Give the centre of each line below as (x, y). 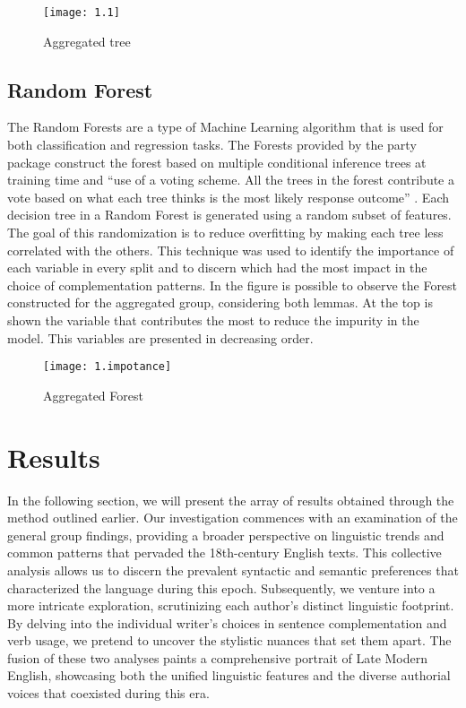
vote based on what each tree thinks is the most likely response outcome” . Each (229, 197)
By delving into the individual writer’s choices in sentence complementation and (227, 622)
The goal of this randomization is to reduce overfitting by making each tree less (225, 233)
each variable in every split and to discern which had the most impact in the (217, 268)
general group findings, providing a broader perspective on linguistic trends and (226, 535)
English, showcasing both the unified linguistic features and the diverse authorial (229, 675)
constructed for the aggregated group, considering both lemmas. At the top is (220, 302)
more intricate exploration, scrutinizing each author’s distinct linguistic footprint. (231, 605)
